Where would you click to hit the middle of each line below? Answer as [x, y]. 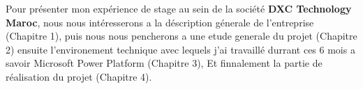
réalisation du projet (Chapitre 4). [79, 76]
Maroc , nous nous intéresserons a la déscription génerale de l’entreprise [160, 22]
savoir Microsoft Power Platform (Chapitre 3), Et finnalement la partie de [164, 63]
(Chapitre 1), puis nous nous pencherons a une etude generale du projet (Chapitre [181, 36]
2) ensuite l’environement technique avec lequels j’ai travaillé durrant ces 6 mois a [180, 49]
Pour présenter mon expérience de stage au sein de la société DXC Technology [179, 8]
